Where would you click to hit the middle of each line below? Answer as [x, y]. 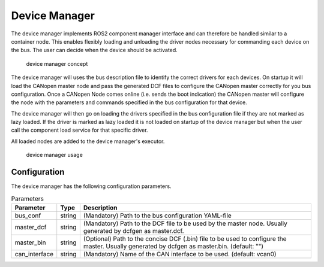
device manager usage [55, 155]
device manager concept [57, 63]
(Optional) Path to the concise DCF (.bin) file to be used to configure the [185, 238]
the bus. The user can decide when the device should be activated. [94, 50]
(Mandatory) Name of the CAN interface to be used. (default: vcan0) [180, 254]
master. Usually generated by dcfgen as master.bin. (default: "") [173, 246]
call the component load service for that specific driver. [79, 130]
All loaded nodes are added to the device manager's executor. [88, 141]
